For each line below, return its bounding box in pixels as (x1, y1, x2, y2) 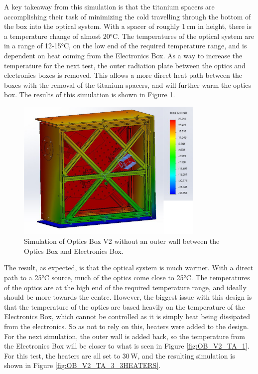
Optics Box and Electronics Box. (24, 245, 124, 256)
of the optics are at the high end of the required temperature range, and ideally (4, 282, 247, 292)
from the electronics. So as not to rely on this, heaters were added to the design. (4, 321, 249, 331)
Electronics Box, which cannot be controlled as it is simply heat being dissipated (4, 311, 251, 322)
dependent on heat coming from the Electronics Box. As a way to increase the (4, 50, 243, 60)
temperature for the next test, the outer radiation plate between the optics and (4, 60, 246, 70)
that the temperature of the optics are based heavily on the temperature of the (4, 301, 245, 312)
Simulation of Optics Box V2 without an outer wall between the (24, 236, 220, 246)
